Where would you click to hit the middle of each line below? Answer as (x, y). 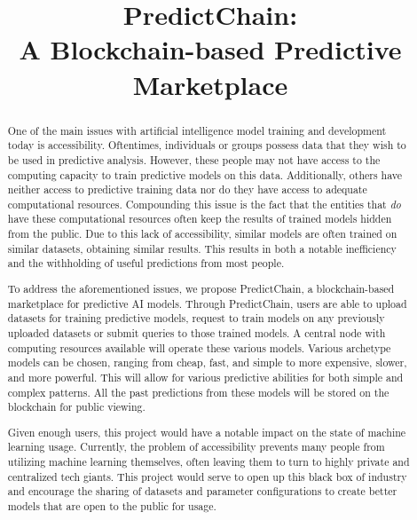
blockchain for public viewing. (76, 407)
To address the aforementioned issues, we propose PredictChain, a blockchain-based (201, 288)
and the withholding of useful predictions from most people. (146, 263)
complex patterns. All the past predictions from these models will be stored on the (198, 392)
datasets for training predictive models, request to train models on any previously (196, 318)
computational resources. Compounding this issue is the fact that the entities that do (204, 204)
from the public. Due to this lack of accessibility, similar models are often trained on (202, 234)
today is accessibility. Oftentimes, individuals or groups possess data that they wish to (207, 145)
